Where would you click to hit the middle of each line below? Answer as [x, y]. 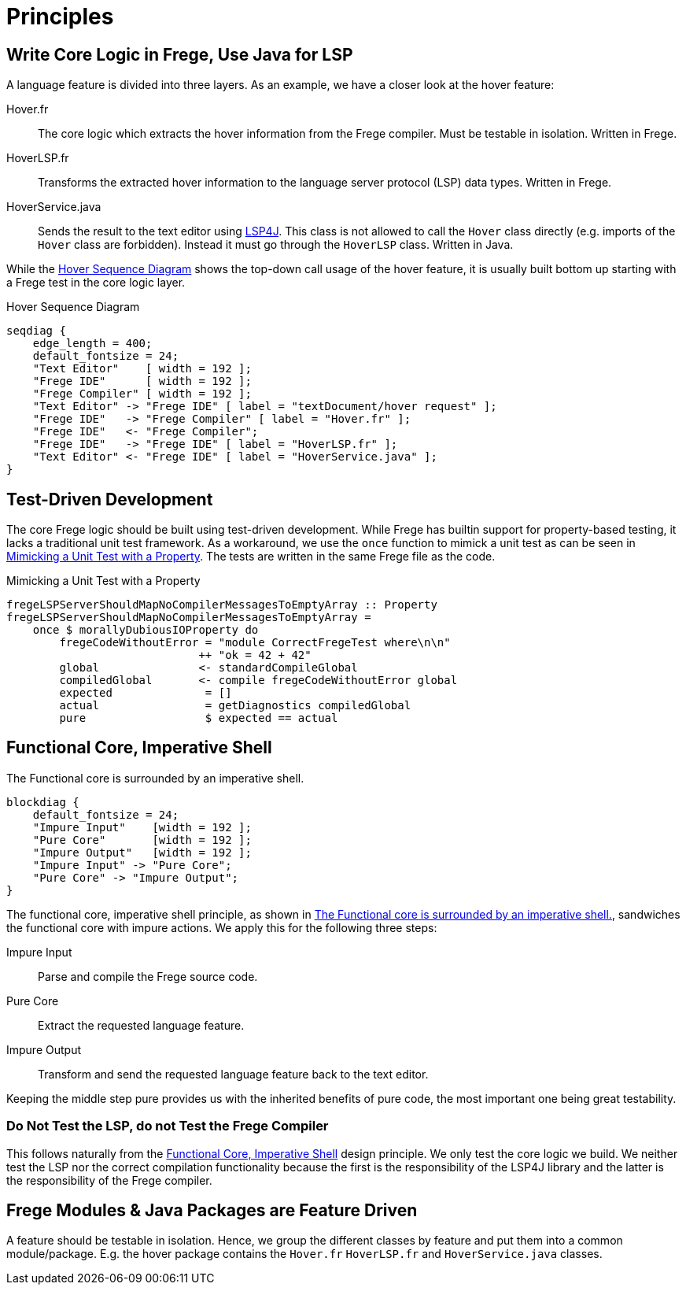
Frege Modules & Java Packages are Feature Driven [212, 1211]
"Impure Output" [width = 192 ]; [142, 852]
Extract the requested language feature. [141, 1025]
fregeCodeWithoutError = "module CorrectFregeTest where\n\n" [255, 643]
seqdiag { [36, 331]
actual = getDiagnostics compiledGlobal [235, 706]
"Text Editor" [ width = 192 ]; [142, 369]
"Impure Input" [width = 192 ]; [142, 827]
